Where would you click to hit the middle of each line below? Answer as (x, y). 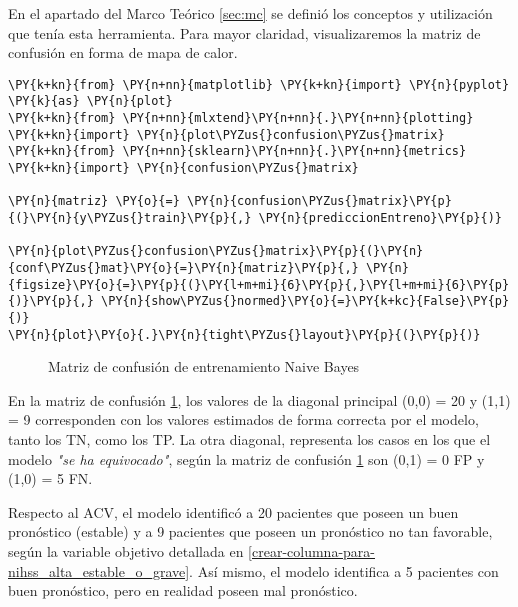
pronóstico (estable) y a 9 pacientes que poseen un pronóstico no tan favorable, (250, 531)
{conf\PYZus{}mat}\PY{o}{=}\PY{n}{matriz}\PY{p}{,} (183, 268)
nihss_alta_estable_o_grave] (99, 570)
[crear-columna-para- (311, 551)
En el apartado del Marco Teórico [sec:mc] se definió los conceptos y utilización (250, 13)
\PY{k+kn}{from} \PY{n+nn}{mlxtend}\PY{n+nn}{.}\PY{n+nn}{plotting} (241, 118)
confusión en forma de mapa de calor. (123, 52)
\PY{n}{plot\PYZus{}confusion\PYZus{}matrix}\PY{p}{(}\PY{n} (216, 251)
